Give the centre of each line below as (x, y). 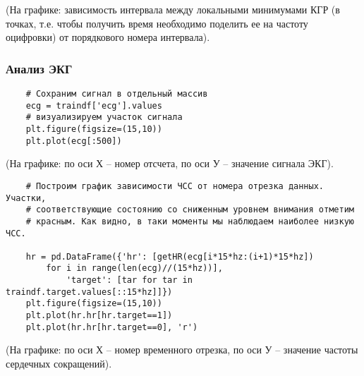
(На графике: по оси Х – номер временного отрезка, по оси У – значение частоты (182, 350)
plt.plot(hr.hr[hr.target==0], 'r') (112, 327)
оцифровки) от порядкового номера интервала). (108, 37)
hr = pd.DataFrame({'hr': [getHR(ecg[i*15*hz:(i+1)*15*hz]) (170, 256)
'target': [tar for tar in (129, 280)
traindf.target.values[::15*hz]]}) (89, 292)
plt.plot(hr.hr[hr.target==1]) (99, 316)
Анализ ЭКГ (39, 68)
